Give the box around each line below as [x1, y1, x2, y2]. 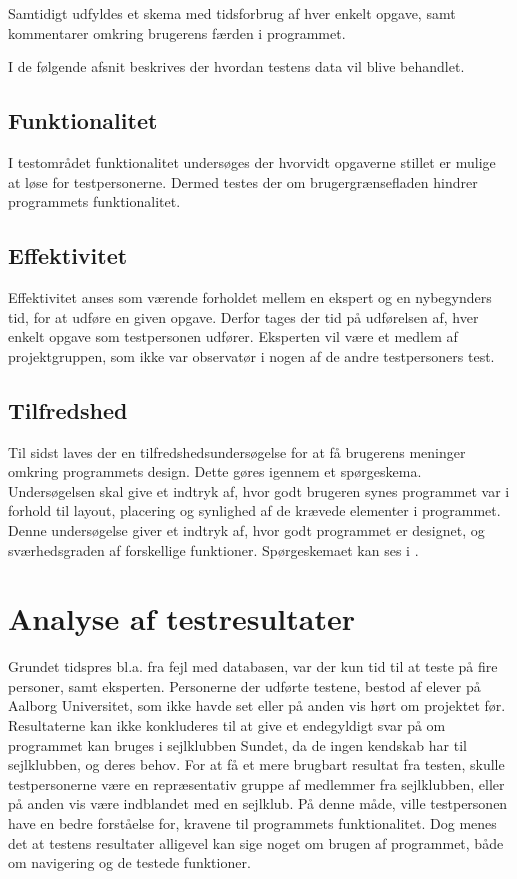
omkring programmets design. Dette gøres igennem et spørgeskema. [8, 461, 422, 482]
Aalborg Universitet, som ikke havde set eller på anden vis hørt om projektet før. [8, 695, 506, 716]
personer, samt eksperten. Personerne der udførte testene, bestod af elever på [8, 675, 481, 696]
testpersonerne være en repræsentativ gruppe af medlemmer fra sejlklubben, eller [8, 773, 505, 794]
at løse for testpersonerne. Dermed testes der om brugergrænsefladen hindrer [8, 171, 478, 192]
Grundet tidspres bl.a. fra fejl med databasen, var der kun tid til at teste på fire [8, 656, 498, 677]
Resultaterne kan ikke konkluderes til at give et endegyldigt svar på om [8, 715, 446, 736]
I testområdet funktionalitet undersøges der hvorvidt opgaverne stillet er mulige [8, 151, 496, 172]
